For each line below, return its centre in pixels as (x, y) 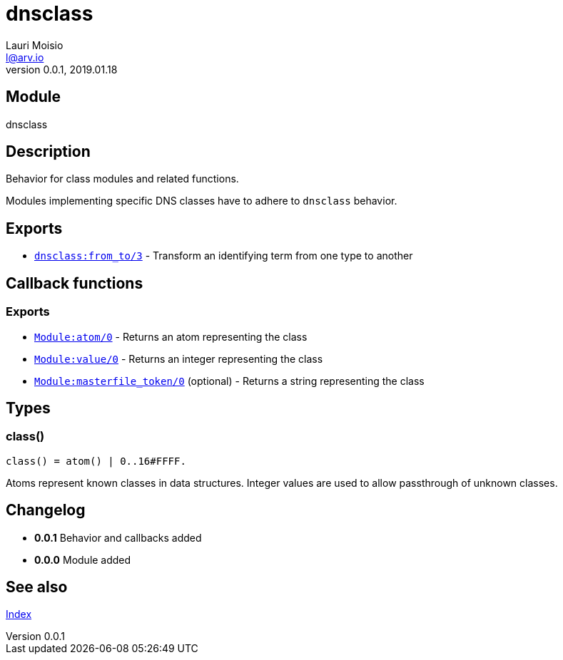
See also (37, 587)
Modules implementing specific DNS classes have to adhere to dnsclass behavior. (202, 201)
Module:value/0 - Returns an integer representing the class (179, 359)
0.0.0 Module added (83, 560)
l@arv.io (25, 57)
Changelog (46, 510)
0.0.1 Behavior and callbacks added (118, 537)
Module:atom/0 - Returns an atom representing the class (171, 336)
